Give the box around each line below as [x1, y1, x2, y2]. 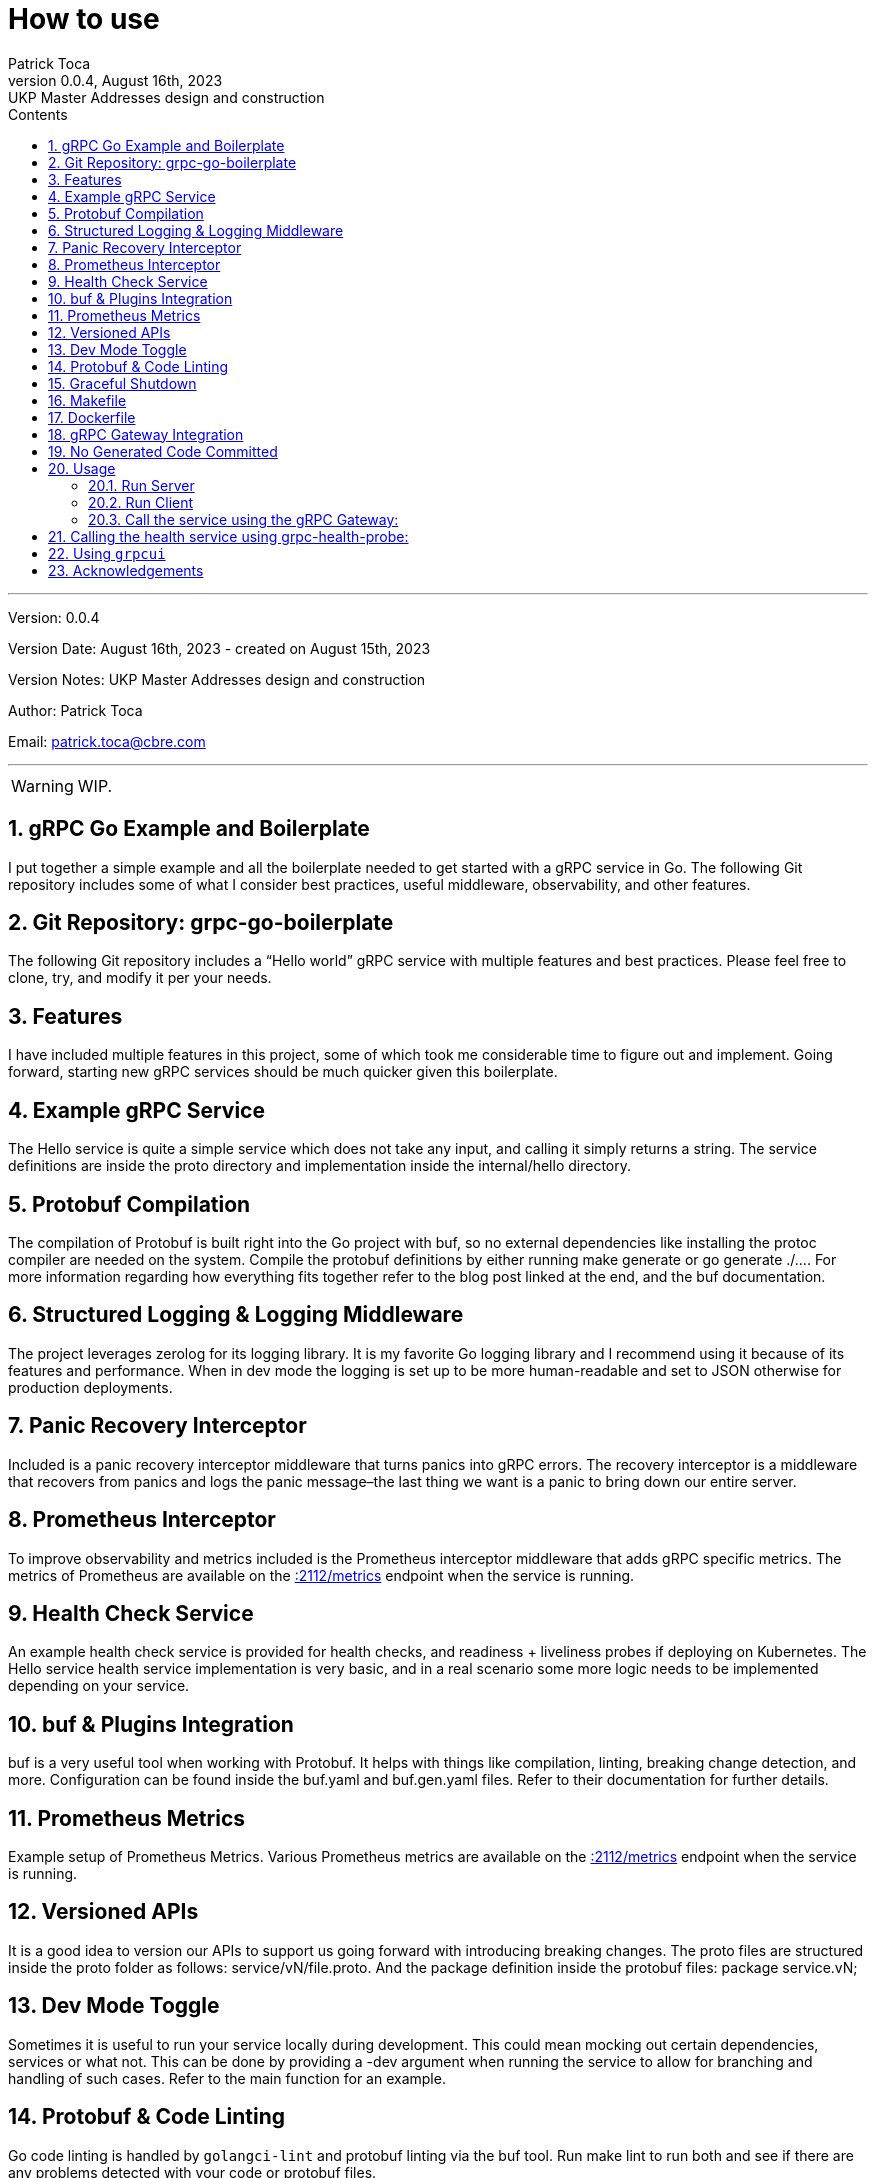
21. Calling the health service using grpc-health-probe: [48, 527, 409, 545]
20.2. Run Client [88, 493, 194, 511]
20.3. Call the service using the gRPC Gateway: [88, 510, 399, 528]
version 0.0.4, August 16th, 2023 [8, 71, 223, 89]
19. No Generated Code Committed [48, 442, 278, 460]
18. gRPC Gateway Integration [48, 425, 244, 443]
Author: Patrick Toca [8, 701, 143, 719]
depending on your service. [8, 1677, 190, 1695]
